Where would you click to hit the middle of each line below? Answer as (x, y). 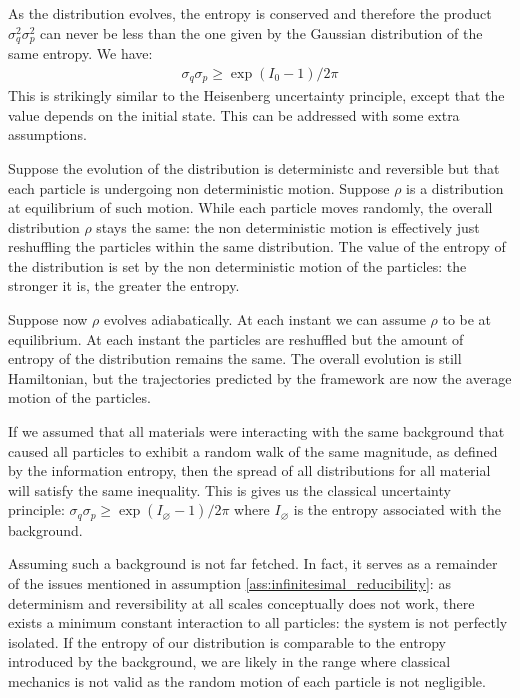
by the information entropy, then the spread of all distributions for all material (249, 470)
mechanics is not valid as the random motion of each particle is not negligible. (247, 681)
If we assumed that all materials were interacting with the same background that (256, 431)
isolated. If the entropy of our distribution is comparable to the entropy (227, 641)
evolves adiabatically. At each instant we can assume (265, 319)
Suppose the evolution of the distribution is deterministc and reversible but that (254, 167)
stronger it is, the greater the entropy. (124, 285)
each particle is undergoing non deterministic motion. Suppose (199, 187)
